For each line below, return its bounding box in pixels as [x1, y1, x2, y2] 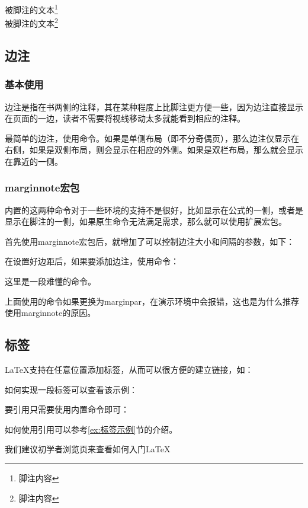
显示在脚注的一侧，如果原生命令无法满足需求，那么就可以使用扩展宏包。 [5, 215, 287, 228]
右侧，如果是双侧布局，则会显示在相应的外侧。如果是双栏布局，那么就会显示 [5, 143, 303, 156]
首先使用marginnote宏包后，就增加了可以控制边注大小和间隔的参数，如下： [5, 235, 295, 247]
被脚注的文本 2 [5, 15, 58, 29]
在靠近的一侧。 [5, 155, 63, 167]
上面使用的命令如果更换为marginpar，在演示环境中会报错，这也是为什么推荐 [5, 295, 300, 307]
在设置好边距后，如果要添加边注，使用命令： [5, 255, 179, 267]
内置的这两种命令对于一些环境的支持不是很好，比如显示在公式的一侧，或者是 [5, 203, 303, 216]
